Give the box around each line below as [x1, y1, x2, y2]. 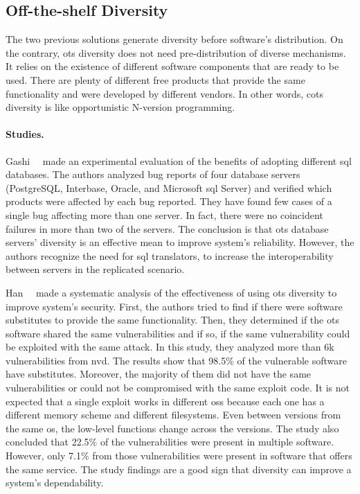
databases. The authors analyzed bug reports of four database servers [6, 167, 300, 182]
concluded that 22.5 [6, 434, 89, 449]
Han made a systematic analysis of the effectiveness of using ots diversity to [6, 285, 337, 299]
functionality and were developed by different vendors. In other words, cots [6, 86, 323, 100]
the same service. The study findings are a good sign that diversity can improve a [6, 461, 352, 476]
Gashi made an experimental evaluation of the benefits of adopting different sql [6, 153, 352, 168]
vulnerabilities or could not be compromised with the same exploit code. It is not [6, 380, 350, 395]
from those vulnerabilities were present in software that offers [92, 448, 352, 463]
